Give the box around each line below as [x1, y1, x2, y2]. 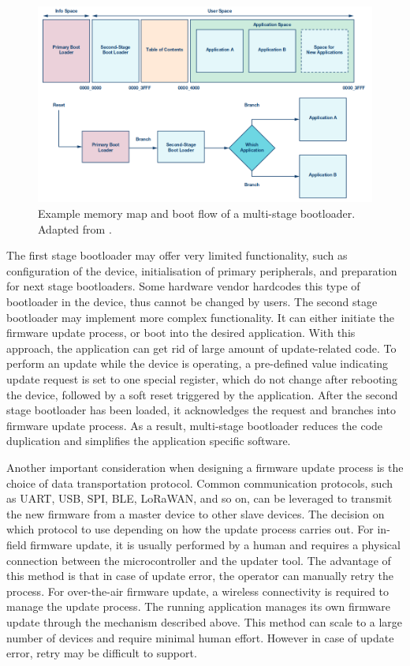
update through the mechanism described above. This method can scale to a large [6, 613, 403, 630]
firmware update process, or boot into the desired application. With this [6, 324, 356, 341]
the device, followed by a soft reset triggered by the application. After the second [6, 386, 398, 402]
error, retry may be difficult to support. [6, 645, 197, 661]
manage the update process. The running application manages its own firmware [6, 598, 390, 615]
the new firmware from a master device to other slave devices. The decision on [6, 505, 385, 522]
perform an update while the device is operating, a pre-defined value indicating [6, 355, 389, 372]
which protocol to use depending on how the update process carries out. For [6, 521, 374, 537]
